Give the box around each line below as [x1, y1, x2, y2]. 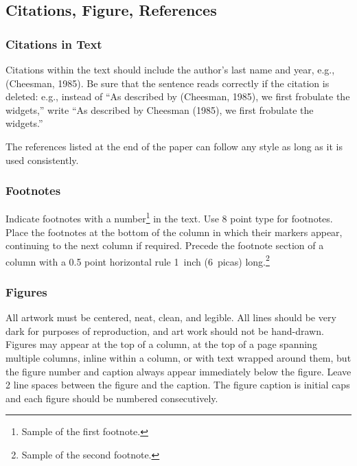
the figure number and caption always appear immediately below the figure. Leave [5, 364, 352, 378]
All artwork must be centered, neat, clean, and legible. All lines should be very [5, 310, 336, 325]
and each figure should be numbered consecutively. [5, 391, 218, 405]
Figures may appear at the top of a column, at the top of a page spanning [5, 337, 317, 351]
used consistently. [5, 152, 79, 167]
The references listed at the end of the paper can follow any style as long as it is [5, 139, 343, 153]
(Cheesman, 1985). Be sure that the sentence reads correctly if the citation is [5, 75, 330, 90]
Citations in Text [5, 35, 102, 52]
